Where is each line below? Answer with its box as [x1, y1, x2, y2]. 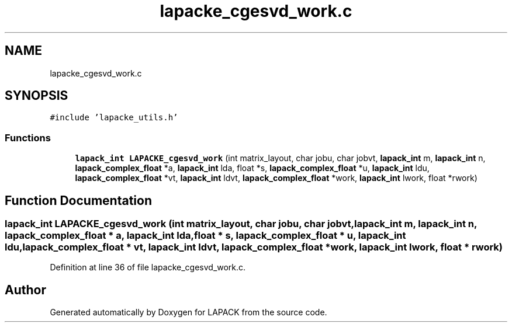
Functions [5, 131, 51, 144]
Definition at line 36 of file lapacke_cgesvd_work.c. [50, 262, 246, 273]
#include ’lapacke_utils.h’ [50, 113, 178, 123]
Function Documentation [5, 193, 152, 208]
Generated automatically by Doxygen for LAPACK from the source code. [50, 307, 327, 318]
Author [5, 282, 46, 297]
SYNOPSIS [5, 88, 68, 103]
